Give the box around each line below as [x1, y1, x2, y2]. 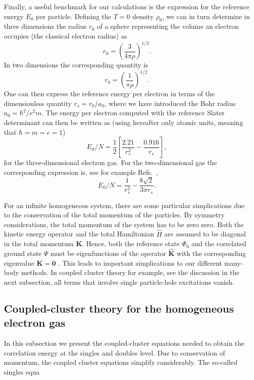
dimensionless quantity [4, 98, 72, 108]
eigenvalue [4, 257, 35, 268]
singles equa [4, 366, 40, 377]
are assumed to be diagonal [164, 229, 246, 239]
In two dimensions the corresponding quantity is [4, 60, 148, 70]
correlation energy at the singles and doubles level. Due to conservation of [4, 347, 225, 358]
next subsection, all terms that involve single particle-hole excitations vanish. [4, 276, 234, 287]
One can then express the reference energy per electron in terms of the [4, 88, 215, 99]
